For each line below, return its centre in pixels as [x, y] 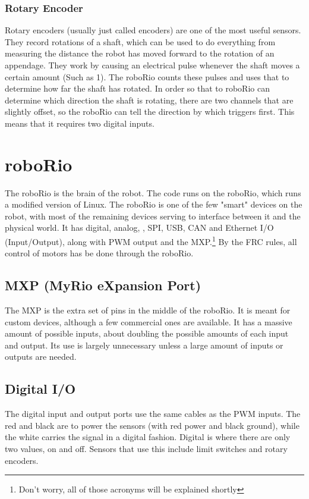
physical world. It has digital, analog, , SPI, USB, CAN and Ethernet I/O [139, 227]
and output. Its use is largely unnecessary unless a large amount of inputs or [144, 345]
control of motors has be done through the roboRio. [99, 253]
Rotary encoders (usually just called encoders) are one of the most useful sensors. [153, 30]
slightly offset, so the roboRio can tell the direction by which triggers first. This [150, 112]
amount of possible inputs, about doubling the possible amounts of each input [147, 333]
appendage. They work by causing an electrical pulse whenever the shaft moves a [152, 65]
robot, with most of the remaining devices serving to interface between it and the [153, 216]
